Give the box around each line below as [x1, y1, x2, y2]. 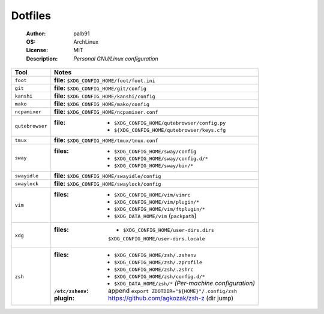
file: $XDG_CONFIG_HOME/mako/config [54, 99, 149, 108]
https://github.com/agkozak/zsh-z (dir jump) [108, 294, 234, 303]
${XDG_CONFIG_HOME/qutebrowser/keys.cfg [114, 127, 226, 134]
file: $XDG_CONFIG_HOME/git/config [54, 84, 147, 92]
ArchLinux [73, 38, 99, 45]
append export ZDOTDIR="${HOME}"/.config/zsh [108, 286, 237, 295]
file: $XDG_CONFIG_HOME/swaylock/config [54, 180, 161, 188]
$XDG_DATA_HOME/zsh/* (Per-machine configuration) [114, 279, 255, 288]
